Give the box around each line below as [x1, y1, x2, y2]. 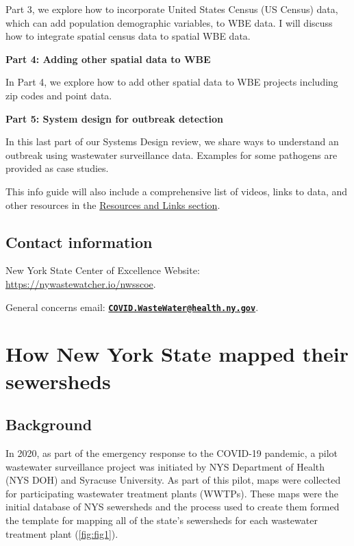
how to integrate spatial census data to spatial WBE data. [5, 29, 251, 43]
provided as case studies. [5, 161, 109, 175]
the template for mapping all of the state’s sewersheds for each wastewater [5, 512, 318, 527]
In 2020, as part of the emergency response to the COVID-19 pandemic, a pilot [5, 445, 338, 460]
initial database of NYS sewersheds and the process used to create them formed [5, 499, 340, 514]
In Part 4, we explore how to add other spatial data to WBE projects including [5, 75, 338, 89]
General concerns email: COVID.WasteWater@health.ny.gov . [5, 299, 259, 314]
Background [5, 414, 92, 435]
